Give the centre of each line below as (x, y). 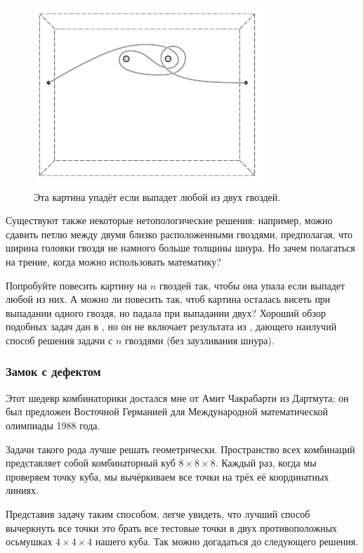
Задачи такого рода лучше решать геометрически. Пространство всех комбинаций (180, 449)
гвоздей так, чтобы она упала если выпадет (252, 285)
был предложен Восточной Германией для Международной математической (167, 411)
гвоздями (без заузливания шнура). (200, 340)
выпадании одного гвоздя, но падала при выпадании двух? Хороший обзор (166, 312)
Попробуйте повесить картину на (77, 285)
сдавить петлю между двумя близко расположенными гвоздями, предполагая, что (179, 234)
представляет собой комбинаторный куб (91, 463)
